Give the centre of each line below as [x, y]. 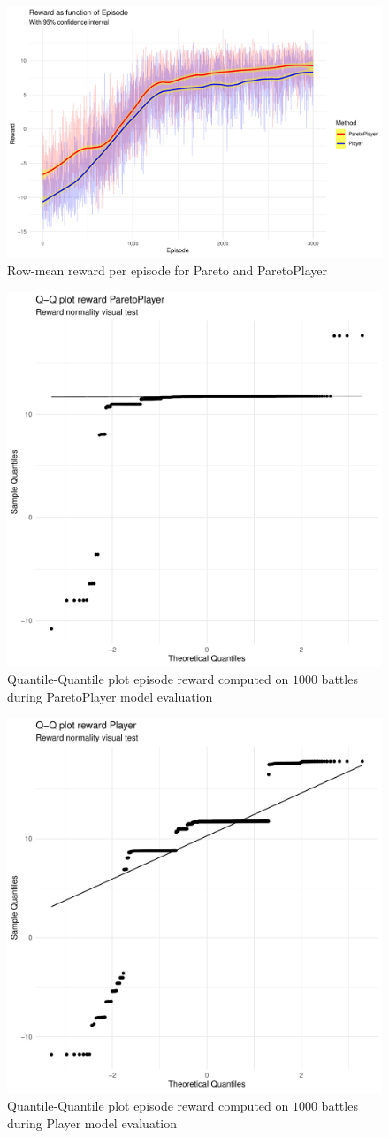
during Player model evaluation [92, 1123]
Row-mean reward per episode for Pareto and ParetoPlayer [168, 270]
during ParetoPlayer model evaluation [110, 696]
